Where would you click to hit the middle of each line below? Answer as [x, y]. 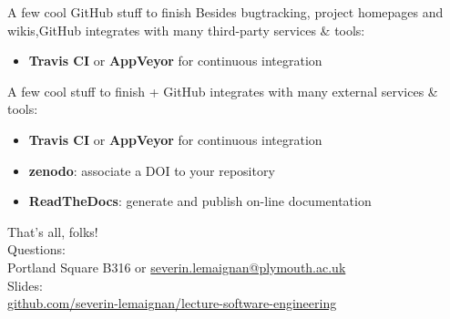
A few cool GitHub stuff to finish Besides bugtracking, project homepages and [225, 12]
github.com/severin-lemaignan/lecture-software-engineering [172, 303]
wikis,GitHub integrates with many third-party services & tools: [186, 30]
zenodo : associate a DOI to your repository [152, 170]
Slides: [25, 285]
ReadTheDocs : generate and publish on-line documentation [200, 201]
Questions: [36, 249]
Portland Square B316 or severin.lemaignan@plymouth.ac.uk [177, 267]
